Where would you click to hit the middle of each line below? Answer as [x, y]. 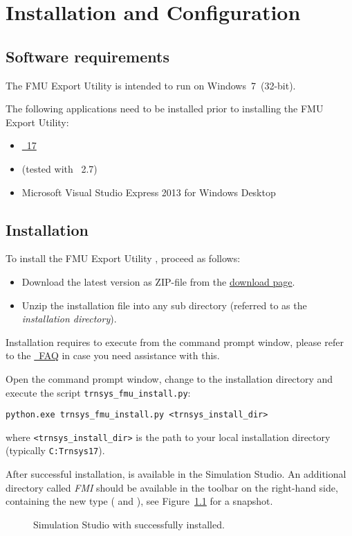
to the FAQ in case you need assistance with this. [113, 355]
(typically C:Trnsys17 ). [55, 450]
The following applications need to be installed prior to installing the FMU [165, 109]
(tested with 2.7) [59, 168]
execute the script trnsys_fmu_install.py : [98, 392]
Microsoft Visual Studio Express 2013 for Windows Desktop [149, 192]
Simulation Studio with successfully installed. [129, 524]
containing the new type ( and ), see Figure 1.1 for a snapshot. [139, 501]
